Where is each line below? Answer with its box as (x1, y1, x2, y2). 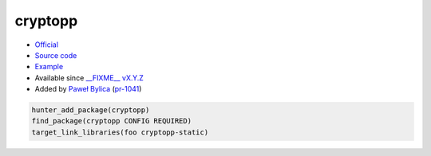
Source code (34, 50, 77, 60)
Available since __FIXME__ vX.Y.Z (34, 72, 144, 83)
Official (34, 40, 59, 49)
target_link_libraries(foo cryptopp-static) (31, 127, 209, 137)
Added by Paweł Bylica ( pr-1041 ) (34, 84, 142, 94)
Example (34, 62, 64, 72)
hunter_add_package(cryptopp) (31, 106, 150, 115)
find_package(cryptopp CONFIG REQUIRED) (31, 116, 192, 126)
